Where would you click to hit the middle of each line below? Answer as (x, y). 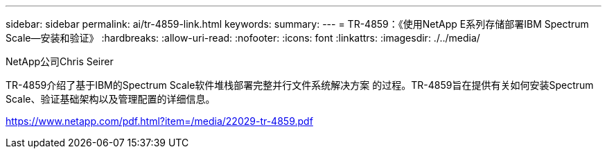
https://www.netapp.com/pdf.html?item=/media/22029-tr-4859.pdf (159, 121)
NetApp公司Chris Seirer (60, 61)
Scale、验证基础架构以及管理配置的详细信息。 (111, 99)
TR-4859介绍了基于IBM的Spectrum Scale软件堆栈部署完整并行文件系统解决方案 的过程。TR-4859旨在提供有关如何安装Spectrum (300, 85)
